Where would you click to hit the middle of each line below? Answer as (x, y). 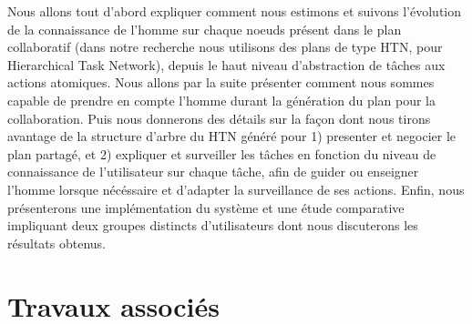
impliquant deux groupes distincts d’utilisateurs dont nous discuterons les (213, 225)
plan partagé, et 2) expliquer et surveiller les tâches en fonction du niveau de (222, 153)
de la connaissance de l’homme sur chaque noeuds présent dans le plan (205, 29)
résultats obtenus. (56, 243)
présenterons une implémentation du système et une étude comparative (206, 207)
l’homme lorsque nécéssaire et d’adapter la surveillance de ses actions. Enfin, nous (236, 189)
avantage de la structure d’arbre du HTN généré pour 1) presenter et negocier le (232, 136)
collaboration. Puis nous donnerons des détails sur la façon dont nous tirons (219, 118)
